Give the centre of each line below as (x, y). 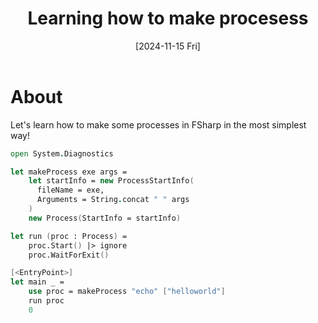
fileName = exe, (70, 190)
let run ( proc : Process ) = (69, 236)
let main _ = (37, 282)
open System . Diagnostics (62, 153)
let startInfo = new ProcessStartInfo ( (111, 181)
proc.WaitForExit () (69, 255)
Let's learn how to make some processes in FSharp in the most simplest (158, 124)
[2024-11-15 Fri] (168, 46)
